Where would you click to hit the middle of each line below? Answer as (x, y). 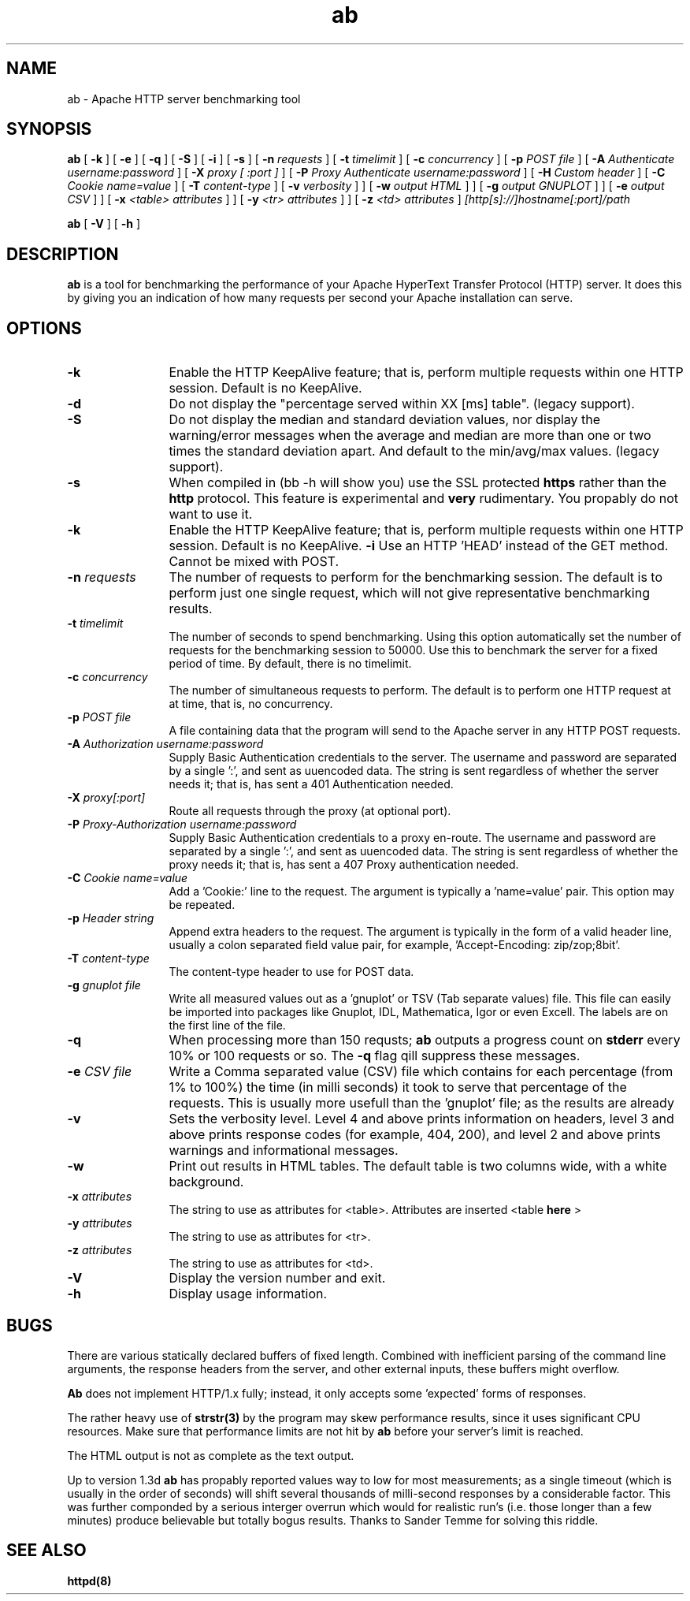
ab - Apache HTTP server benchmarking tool (184, 99)
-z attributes (100, 1250)
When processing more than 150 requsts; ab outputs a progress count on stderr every (425, 1040)
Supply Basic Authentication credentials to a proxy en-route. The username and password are (412, 838)
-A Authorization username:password (165, 744)
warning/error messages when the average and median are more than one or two (410, 436)
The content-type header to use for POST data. (291, 972)
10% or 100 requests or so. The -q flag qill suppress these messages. (375, 1056)
